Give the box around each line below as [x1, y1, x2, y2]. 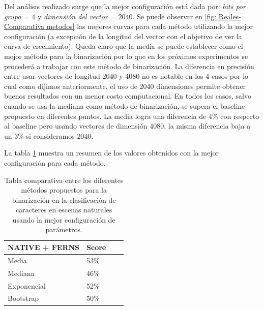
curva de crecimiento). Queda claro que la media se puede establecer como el [4, 41, 243, 51]
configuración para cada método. [4, 157, 106, 168]
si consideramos [26, 130, 75, 141]
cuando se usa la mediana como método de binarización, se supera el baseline [4, 100, 245, 111]
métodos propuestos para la [21, 184, 107, 195]
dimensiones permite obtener [156, 80, 246, 91]
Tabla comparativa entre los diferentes [4, 174, 124, 185]
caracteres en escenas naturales [15, 204, 112, 215]
